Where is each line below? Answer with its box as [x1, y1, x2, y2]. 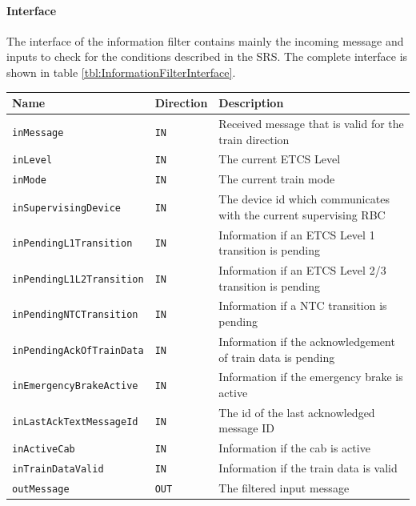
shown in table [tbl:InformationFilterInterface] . [6, 63, 236, 80]
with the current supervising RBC [218, 206, 386, 223]
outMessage [12, 484, 70, 496]
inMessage [12, 127, 64, 139]
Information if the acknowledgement [218, 332, 395, 349]
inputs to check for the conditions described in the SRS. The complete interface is [6, 48, 408, 65]
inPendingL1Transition [12, 238, 133, 250]
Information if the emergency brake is [218, 368, 403, 385]
